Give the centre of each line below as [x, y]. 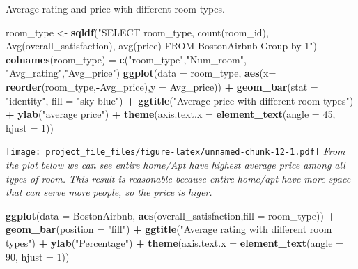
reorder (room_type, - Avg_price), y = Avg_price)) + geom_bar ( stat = [162, 86]
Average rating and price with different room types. [115, 8]
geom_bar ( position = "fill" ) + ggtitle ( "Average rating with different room [169, 229]
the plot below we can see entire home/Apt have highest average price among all [176, 164]
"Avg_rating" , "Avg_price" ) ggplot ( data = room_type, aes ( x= [141, 73]
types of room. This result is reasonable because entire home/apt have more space [178, 178]
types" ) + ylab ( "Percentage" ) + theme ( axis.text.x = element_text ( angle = [174, 242]
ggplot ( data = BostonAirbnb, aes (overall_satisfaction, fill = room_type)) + [171, 215]
